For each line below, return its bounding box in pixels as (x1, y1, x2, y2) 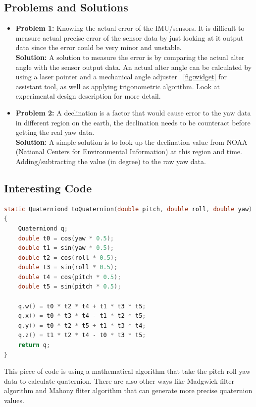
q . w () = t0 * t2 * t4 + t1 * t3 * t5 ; (18, 302, 146, 310)
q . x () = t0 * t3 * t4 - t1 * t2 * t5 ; (18, 312, 146, 320)
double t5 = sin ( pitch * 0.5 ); (18, 283, 121, 291)
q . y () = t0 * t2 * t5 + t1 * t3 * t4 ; (18, 322, 146, 329)
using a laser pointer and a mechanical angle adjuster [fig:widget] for (15, 71, 227, 82)
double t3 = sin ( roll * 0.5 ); (18, 264, 118, 271)
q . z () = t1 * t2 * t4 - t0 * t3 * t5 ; (18, 332, 146, 339)
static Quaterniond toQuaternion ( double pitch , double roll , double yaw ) (4, 205, 253, 213)
